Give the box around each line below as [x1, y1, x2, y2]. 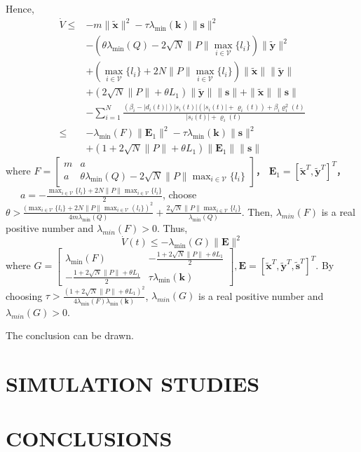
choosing [6, 288, 43, 303]
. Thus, [157, 221, 188, 235]
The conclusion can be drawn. [6, 328, 134, 343]
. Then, [241, 204, 273, 219]
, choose [162, 187, 197, 202]
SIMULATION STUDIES [6, 369, 260, 398]
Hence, [6, 1, 34, 15]
